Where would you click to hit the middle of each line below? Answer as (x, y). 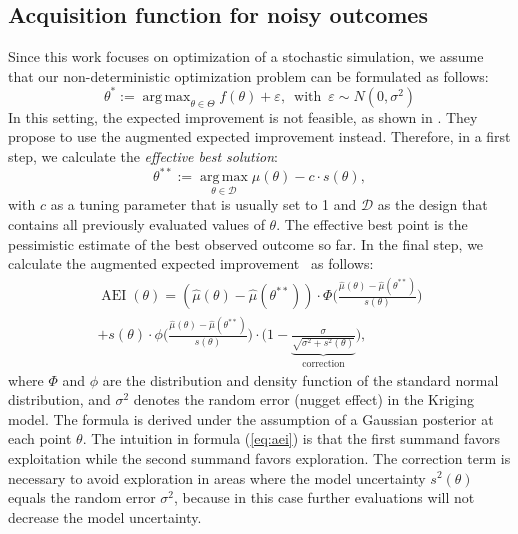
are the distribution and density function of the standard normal (300, 379)
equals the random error (82, 497)
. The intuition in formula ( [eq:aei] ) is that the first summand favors (291, 438)
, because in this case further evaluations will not (324, 497)
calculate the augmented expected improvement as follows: (191, 263)
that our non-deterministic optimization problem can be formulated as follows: (248, 75)
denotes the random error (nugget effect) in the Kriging (304, 399)
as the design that (432, 204)
